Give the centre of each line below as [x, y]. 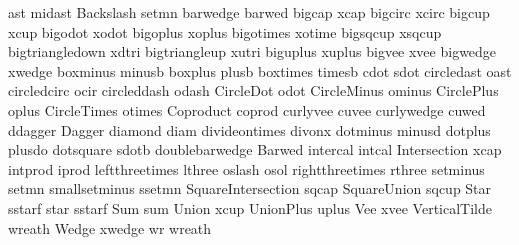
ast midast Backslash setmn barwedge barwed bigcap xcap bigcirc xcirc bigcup [249, 12]
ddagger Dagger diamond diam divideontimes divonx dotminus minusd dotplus [249, 129]
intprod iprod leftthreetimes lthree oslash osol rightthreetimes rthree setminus [246, 168]
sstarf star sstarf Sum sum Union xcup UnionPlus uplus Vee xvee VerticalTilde [250, 207]
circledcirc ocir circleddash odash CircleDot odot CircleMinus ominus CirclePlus [253, 90]
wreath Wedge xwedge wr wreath [110, 227]
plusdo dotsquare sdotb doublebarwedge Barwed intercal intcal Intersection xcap [255, 149]
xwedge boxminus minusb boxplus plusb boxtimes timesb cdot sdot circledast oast [260, 70]
